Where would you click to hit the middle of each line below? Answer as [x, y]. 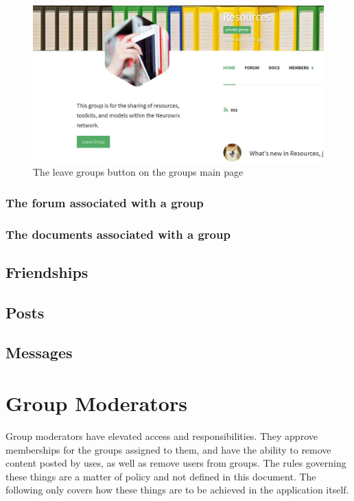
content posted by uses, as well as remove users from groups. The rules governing [176, 463]
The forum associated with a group [105, 202]
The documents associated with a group [118, 234]
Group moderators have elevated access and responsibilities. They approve [162, 435]
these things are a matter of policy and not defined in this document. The [161, 476]
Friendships [47, 271]
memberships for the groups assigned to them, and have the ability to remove [168, 449]
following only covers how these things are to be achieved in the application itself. [177, 490]
